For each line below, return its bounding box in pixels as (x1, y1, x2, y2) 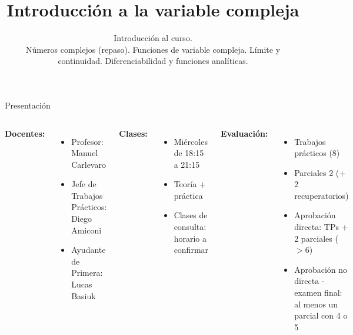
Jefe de (71, 178, 96, 190)
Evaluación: (221, 127, 268, 139)
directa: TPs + (294, 221, 348, 233)
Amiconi (71, 224, 102, 236)
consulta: (174, 221, 207, 233)
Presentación (5, 99, 51, 111)
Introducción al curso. (114, 32, 192, 44)
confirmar (174, 243, 209, 256)
